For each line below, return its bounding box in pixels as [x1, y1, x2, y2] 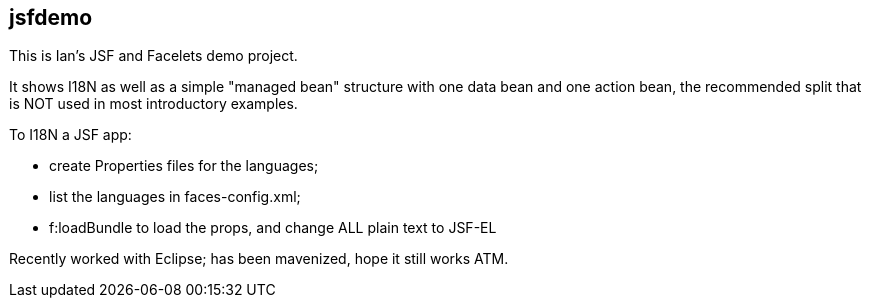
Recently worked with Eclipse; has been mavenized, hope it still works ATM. [9, 250, 509, 268]
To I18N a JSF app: [9, 126, 132, 144]
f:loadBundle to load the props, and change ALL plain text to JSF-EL [49, 219, 497, 237]
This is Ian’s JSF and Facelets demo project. [9, 47, 298, 65]
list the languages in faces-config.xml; [49, 188, 301, 206]
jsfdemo [9, 5, 93, 30]
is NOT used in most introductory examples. [9, 95, 298, 113]
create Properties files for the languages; [49, 157, 319, 175]
